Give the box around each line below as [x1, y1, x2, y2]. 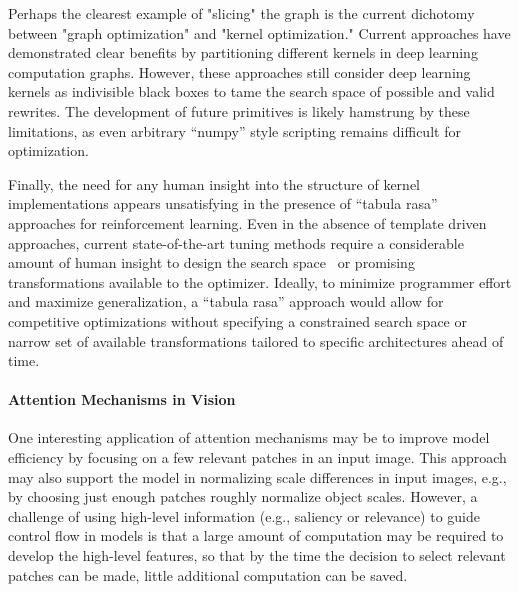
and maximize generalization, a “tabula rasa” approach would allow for [8, 291, 444, 312]
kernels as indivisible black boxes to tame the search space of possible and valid [8, 81, 495, 102]
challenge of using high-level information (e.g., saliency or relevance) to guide [8, 505, 480, 526]
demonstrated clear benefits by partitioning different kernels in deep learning [8, 42, 478, 63]
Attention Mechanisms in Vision [8, 389, 236, 410]
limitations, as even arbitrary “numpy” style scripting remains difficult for [8, 120, 461, 141]
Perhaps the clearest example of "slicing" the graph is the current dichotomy [8, 3, 475, 23]
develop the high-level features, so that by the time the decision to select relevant [8, 545, 506, 566]
